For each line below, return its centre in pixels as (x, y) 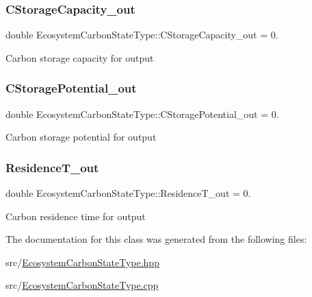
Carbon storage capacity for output (80, 57)
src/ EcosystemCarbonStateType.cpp (82, 285)
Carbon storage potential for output (81, 137)
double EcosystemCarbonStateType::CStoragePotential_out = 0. (142, 114)
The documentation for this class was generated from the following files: (156, 239)
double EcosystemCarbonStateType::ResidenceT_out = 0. (128, 193)
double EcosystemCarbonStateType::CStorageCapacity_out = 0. (142, 35)
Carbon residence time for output (76, 216)
